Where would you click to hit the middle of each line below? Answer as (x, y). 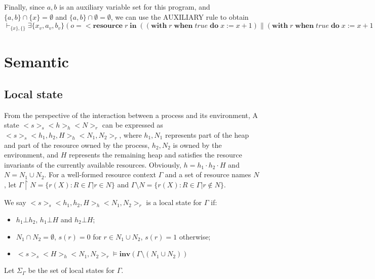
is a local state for (174, 202)
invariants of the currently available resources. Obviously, (93, 164)
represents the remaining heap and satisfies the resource (155, 155)
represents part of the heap (207, 134)
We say (15, 202)
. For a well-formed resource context (100, 174)
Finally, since (25, 7)
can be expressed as (133, 125)
